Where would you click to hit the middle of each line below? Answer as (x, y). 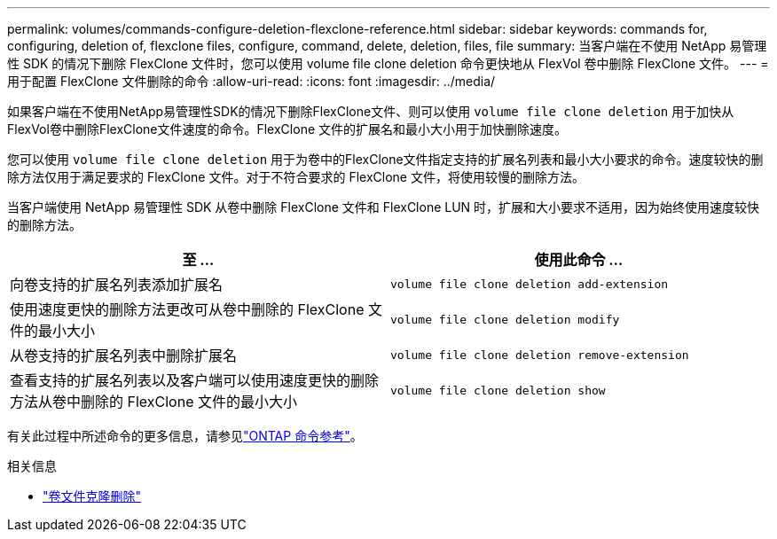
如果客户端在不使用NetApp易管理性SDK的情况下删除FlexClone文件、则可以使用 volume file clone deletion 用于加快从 (371, 111)
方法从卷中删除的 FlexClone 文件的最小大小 (153, 402)
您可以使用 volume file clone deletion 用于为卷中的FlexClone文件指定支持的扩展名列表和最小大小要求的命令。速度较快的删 (385, 159)
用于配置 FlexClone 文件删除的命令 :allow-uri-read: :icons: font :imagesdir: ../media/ (251, 81)
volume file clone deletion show (498, 390)
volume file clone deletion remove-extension (540, 355)
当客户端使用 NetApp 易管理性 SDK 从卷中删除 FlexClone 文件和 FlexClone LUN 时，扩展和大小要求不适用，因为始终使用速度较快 (384, 207)
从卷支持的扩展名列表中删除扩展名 (124, 355)
